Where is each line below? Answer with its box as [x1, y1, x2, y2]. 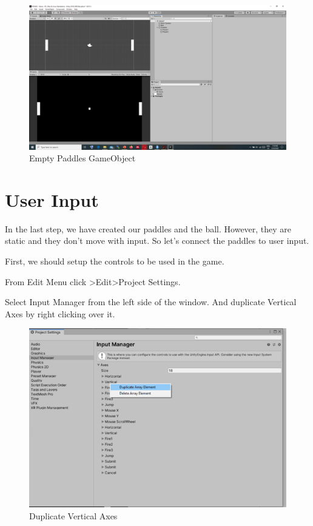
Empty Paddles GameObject [29, 152, 136, 164]
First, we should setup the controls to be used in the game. [5, 255, 224, 267]
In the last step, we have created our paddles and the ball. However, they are [5, 222, 292, 235]
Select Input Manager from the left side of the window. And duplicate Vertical [5, 295, 297, 308]
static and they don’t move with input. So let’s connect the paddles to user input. [5, 234, 309, 247]
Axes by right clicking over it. [5, 307, 115, 320]
